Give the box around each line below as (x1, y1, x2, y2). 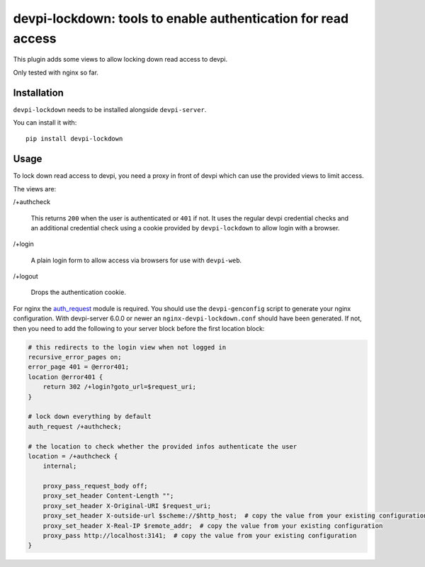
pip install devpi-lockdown (25, 135, 123, 143)
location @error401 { (28, 373, 103, 381)
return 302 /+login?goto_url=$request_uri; (42, 383, 196, 391)
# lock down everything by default (28, 412, 152, 421)
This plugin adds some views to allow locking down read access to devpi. (13, 55, 228, 64)
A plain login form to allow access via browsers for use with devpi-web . (30, 256, 242, 264)
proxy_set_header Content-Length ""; (42, 492, 174, 500)
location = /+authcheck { (28, 452, 118, 460)
